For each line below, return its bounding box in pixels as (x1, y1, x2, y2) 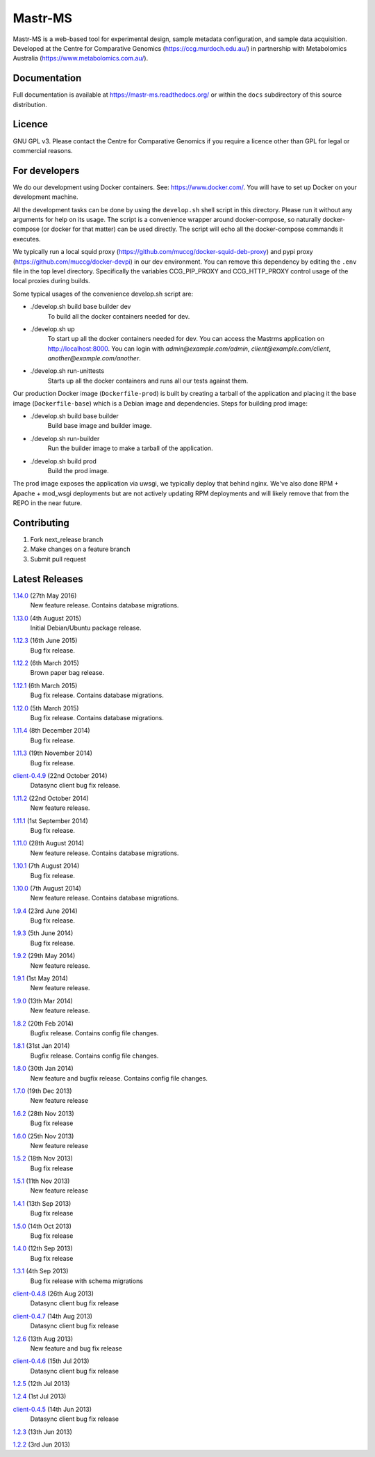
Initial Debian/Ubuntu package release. (30, 623, 142, 632)
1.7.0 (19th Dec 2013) (12, 1086, 72, 1095)
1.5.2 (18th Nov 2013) (12, 1154, 73, 1163)
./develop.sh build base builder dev (30, 303, 131, 311)
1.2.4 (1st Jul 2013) (12, 1392, 67, 1401)
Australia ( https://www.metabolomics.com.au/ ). (12, 54, 149, 63)
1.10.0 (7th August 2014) (12, 884, 81, 892)
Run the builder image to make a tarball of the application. (47, 444, 213, 452)
